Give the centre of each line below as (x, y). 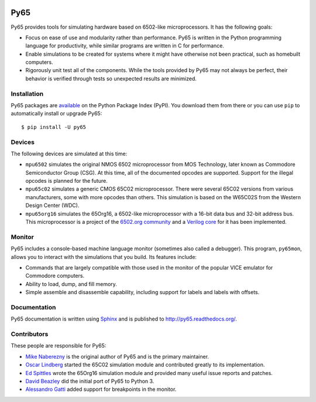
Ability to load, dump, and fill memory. (71, 284)
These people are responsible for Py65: (59, 346)
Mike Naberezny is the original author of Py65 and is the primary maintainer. (117, 356)
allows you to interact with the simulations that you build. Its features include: (104, 257)
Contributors (30, 334)
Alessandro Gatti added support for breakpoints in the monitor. (101, 389)
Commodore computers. (55, 276)
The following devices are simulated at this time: (69, 154)
